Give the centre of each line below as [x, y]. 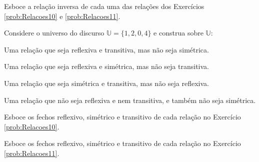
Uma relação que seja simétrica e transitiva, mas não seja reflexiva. [106, 83]
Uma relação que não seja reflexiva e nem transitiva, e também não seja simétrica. [130, 100]
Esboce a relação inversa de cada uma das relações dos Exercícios [104, 6]
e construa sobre [178, 33]
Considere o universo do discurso [54, 33]
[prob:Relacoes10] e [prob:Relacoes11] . [62, 16]
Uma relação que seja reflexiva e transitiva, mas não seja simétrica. [106, 49]
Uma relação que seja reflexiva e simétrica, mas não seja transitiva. [106, 66]
